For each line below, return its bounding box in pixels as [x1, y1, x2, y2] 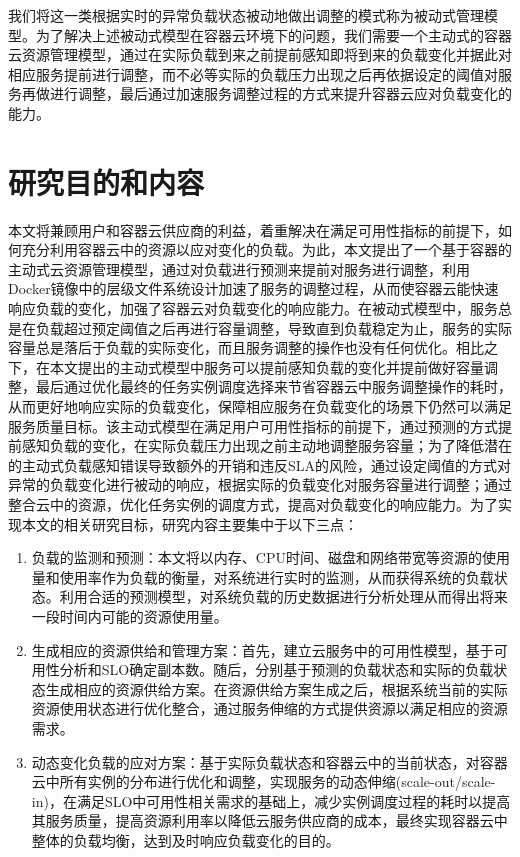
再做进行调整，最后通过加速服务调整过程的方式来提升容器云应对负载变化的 [21, 83, 512, 104]
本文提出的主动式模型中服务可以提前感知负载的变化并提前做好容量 [49, 356, 484, 377]
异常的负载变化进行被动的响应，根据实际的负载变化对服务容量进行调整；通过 [8, 474, 512, 495]
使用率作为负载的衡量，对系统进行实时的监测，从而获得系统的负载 [59, 566, 494, 587]
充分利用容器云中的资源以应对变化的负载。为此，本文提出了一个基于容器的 [21, 239, 512, 260]
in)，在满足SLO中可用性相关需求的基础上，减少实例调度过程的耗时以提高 [31, 790, 511, 811]
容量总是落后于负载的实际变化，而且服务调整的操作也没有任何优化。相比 [8, 337, 484, 358]
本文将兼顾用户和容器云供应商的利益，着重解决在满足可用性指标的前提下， [8, 219, 498, 240]
